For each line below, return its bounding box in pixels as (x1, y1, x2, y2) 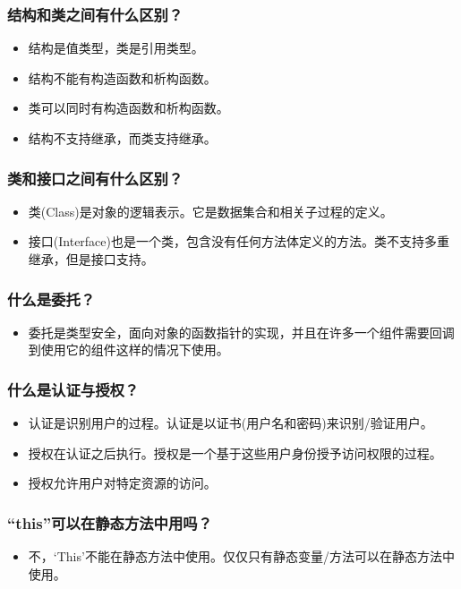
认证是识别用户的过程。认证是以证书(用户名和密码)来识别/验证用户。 (28, 414, 433, 432)
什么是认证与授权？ (7, 378, 140, 400)
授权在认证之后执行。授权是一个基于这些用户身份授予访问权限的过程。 (28, 443, 442, 462)
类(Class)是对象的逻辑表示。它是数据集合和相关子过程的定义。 (28, 201, 393, 220)
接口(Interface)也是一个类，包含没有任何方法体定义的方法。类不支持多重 (28, 232, 449, 251)
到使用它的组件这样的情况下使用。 (28, 340, 229, 359)
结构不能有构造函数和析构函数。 (28, 68, 217, 87)
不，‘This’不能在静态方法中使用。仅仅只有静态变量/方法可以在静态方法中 (28, 547, 455, 566)
